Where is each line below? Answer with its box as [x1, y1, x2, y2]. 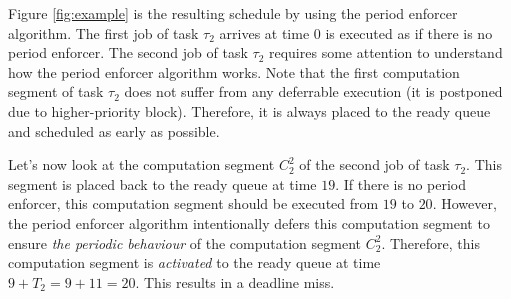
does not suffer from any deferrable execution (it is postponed [124, 81, 503, 102]
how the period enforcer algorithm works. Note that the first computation [8, 61, 460, 82]
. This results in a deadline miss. [135, 271, 335, 292]
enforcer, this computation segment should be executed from [8, 193, 379, 214]
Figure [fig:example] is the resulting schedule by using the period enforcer [8, 3, 458, 23]
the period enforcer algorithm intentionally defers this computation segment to [8, 212, 490, 233]
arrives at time [219, 22, 310, 43]
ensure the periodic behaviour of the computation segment [8, 232, 361, 253]
